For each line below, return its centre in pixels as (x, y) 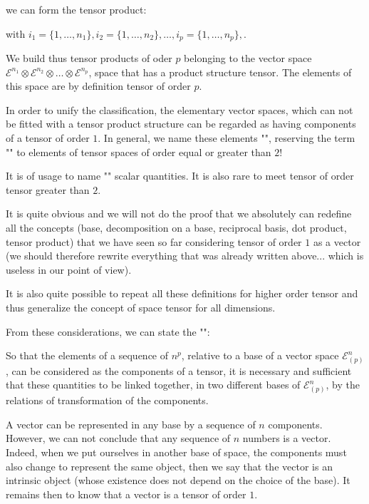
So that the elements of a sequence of (87, 355)
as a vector (337, 241)
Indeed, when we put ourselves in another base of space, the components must (176, 452)
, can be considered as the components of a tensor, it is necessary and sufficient (179, 370)
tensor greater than (48, 189)
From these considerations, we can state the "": (108, 331)
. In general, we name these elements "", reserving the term (227, 138)
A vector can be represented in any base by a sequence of (131, 424)
